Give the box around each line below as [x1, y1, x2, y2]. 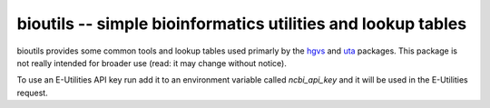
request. [16, 87, 49, 98]
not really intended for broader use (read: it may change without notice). [16, 57, 288, 68]
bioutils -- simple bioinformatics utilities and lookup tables [16, 14, 467, 34]
